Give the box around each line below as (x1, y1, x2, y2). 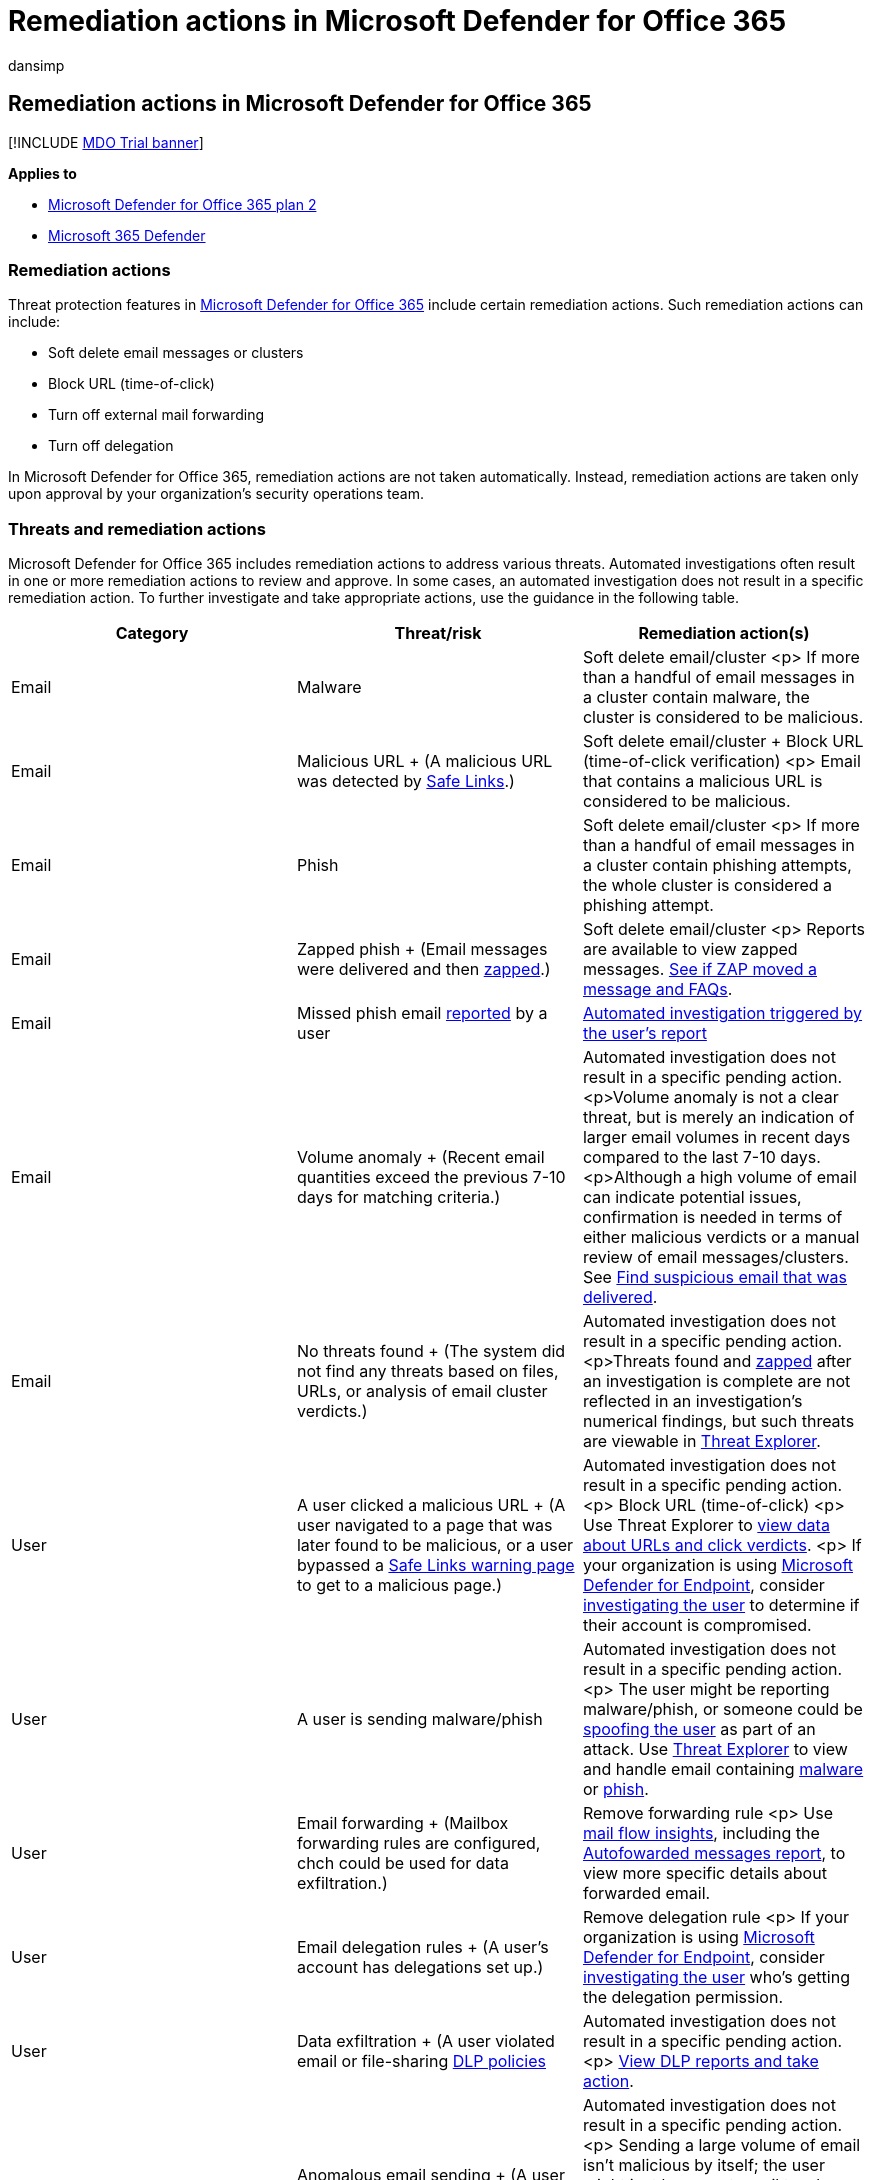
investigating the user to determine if (582, 1595, 860, 1616)
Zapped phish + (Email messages (296, 939, 548, 960)
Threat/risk (394, 623, 482, 644)
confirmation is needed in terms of (582, 1207, 843, 1228)
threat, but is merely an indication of (582, 1107, 855, 1128)
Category (115, 623, 189, 644)
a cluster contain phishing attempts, (582, 855, 852, 876)
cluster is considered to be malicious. (582, 707, 864, 728)
